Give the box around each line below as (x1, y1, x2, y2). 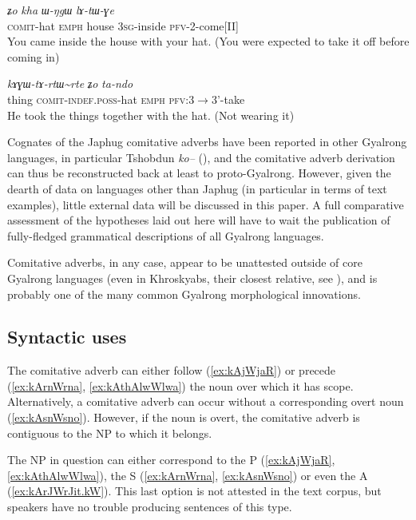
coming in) (7, 48, 60, 65)
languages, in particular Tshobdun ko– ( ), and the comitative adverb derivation (7, 149, 395, 165)
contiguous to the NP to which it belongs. (7, 424, 212, 441)
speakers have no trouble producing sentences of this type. (7, 498, 292, 515)
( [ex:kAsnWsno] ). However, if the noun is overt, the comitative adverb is (7, 409, 360, 426)
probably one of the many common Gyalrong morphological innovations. (7, 285, 361, 302)
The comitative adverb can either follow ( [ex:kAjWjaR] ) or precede (7, 362, 336, 379)
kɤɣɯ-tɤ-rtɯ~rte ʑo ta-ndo (7, 75, 133, 92)
